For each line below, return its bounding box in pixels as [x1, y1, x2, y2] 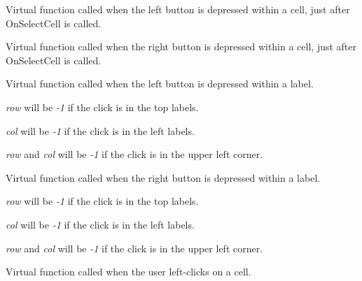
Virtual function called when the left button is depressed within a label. [6, 76, 314, 91]
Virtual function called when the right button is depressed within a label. [6, 170, 321, 185]
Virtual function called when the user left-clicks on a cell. [6, 264, 251, 279]
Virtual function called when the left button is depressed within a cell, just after [6, 2, 350, 16]
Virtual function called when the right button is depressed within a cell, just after [6, 39, 357, 54]
